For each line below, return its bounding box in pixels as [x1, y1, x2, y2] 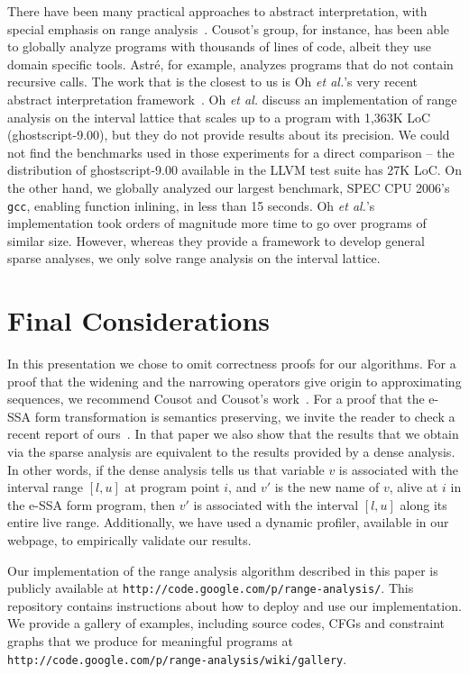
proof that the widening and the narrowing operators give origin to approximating [7, 371, 462, 390]
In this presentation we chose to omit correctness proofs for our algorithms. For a [7, 354, 456, 373]
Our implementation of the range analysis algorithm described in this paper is [7, 560, 438, 579]
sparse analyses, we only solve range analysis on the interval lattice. [7, 249, 381, 268]
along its [400, 495, 447, 514]
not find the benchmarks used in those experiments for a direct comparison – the [7, 142, 455, 161]
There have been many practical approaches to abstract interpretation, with [7, 2, 428, 20]
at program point [124, 478, 220, 496]
